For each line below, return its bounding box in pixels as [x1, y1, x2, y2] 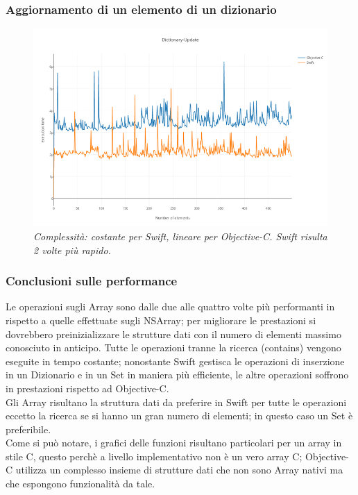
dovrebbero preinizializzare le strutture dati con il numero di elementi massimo [6, 326, 341, 341]
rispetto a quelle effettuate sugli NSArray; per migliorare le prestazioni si [6, 312, 316, 327]
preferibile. [6, 421, 51, 436]
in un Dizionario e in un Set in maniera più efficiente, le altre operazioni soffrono [6, 367, 349, 382]
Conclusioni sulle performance [6, 272, 178, 290]
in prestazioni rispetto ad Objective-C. [6, 380, 169, 395]
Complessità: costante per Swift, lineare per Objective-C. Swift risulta [33, 228, 327, 243]
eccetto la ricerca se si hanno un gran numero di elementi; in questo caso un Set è [6, 408, 353, 423]
